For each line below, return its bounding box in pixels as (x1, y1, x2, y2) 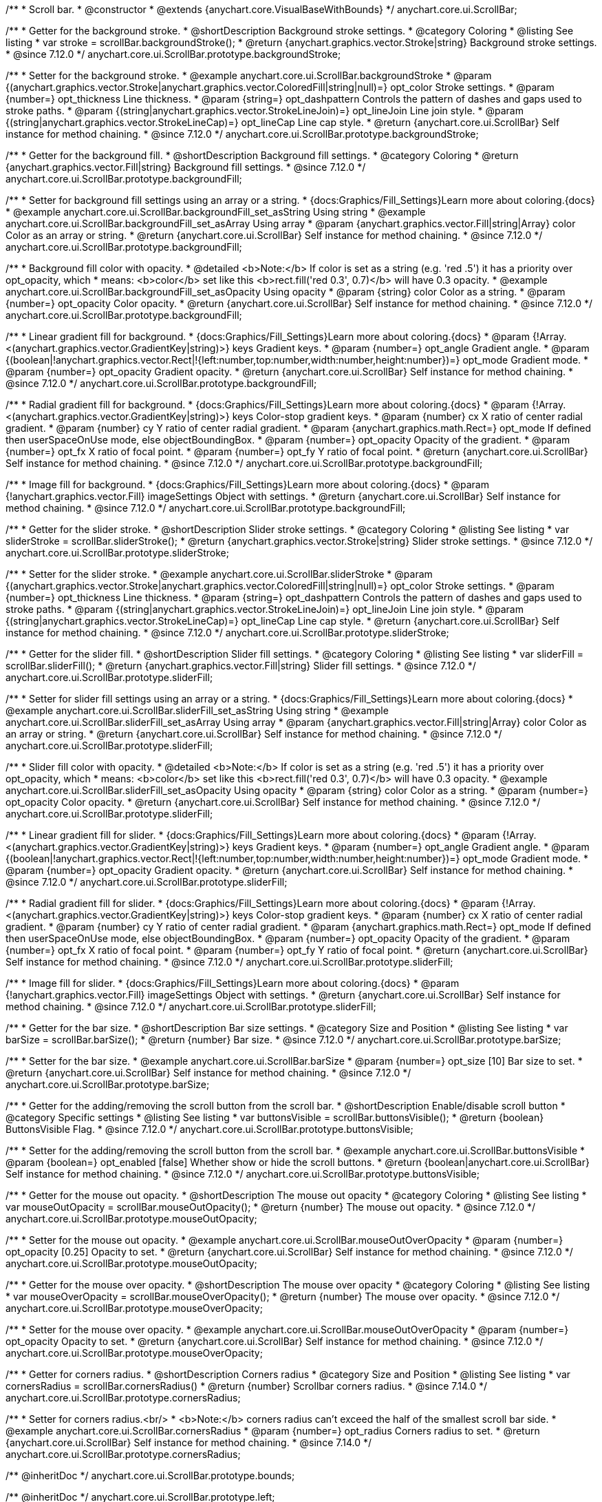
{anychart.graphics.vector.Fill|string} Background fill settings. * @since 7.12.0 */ (6, 161, 366, 173)
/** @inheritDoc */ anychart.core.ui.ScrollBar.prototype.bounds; (6, 1470, 295, 1481)
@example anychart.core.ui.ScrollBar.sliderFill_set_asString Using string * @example (6, 705, 389, 716)
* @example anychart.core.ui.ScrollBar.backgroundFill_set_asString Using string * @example (6, 206, 426, 218)
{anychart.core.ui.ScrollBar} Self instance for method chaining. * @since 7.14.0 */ (6, 1437, 372, 1448)
